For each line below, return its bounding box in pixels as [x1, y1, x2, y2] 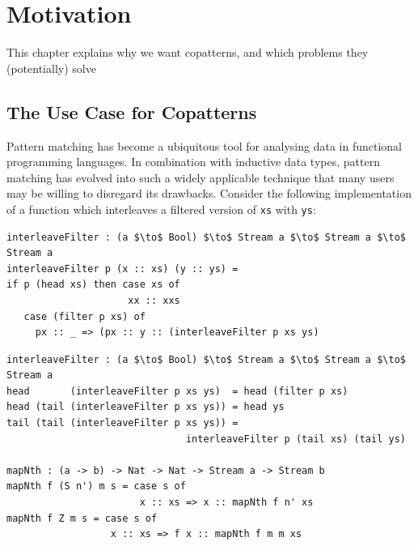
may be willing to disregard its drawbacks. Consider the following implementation [6, 185, 412, 202]
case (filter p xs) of [23, 310, 146, 322]
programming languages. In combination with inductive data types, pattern [6, 153, 380, 170]
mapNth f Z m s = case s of [6, 512, 158, 524]
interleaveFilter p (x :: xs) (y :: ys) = [6, 262, 239, 275]
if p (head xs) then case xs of [6, 279, 180, 291]
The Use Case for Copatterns [6, 99, 257, 124]
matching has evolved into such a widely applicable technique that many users [6, 168, 395, 186]
